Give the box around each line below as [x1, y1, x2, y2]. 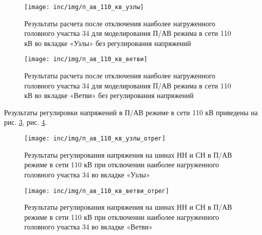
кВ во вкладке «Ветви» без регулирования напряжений [24, 90, 194, 101]
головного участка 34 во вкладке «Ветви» [24, 221, 153, 232]
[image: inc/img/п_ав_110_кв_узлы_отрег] [24, 135, 166, 143]
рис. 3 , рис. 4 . [4, 117, 47, 127]
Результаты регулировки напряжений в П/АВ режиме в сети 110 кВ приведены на [4, 107, 258, 117]
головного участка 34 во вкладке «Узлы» [24, 169, 150, 179]
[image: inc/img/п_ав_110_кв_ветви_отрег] [24, 187, 169, 195]
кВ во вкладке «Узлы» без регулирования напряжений [24, 37, 191, 48]
